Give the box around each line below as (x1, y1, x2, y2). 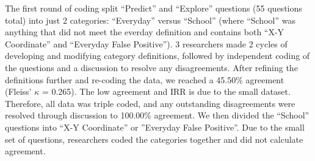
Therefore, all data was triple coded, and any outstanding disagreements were (5, 97, 295, 109)
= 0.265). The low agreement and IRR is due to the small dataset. (42, 85, 291, 98)
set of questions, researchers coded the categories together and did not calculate (5, 132, 303, 145)
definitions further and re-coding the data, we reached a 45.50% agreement (5, 73, 284, 86)
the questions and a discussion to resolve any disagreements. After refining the (5, 61, 298, 74)
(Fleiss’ (5, 85, 32, 98)
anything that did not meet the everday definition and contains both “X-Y (5, 26, 284, 38)
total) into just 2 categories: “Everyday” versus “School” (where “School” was (5, 13, 295, 26)
